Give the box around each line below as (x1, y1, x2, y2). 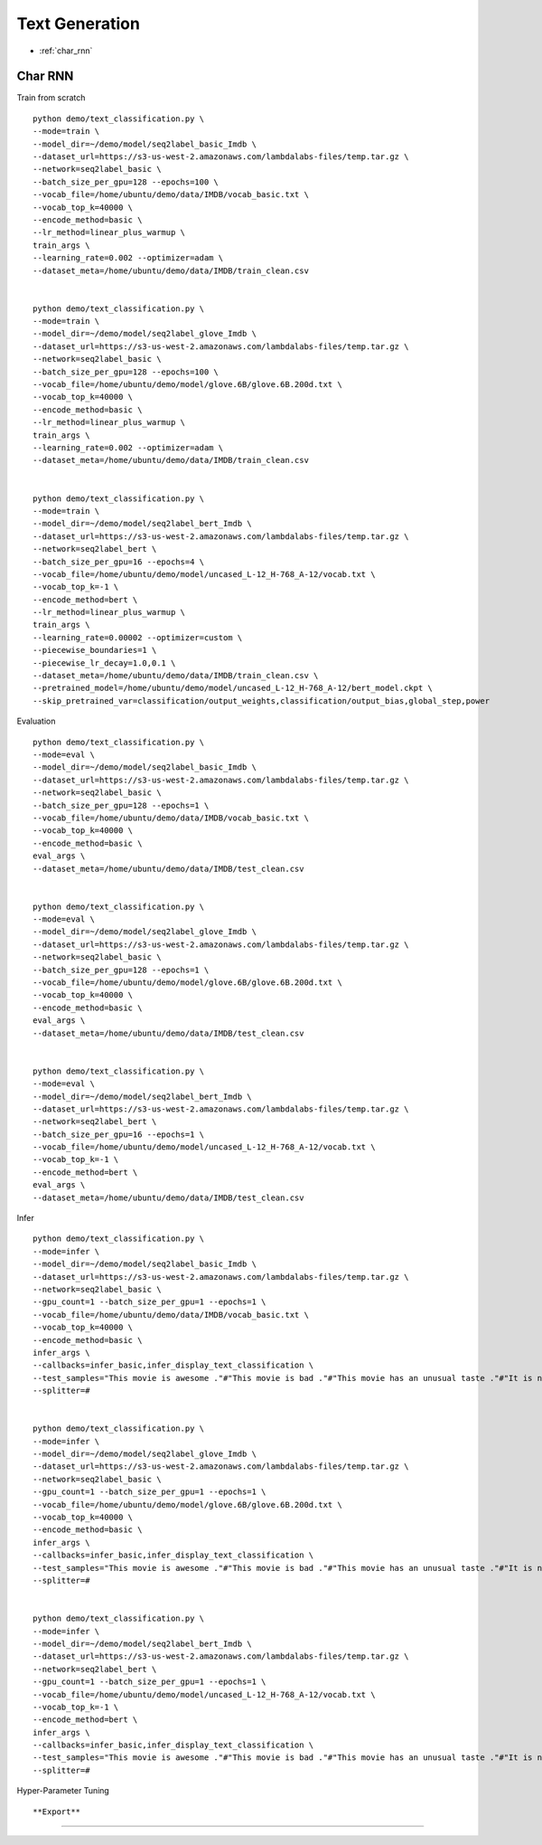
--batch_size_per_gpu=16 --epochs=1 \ (33, 1129, 205, 1140)
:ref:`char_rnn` (39, 45, 93, 56)
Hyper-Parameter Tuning (16, 1785, 110, 1796)
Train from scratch (16, 92, 86, 103)
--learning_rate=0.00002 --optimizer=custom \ (33, 632, 243, 642)
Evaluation (16, 715, 56, 727)
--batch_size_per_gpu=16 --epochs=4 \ (33, 556, 205, 567)
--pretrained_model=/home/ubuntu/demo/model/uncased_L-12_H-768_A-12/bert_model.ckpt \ (33, 683, 434, 694)
